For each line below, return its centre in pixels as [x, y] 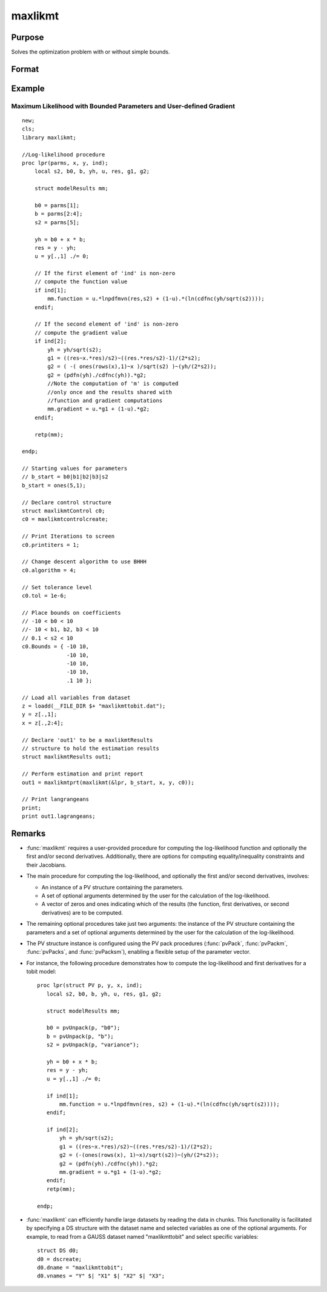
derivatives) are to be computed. [82, 912]
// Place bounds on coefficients [71, 613]
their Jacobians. [46, 865]
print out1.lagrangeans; [59, 816]
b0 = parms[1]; [57, 205]
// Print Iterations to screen [68, 536]
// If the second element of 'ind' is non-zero [106, 324]
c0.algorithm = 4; [49, 570]
